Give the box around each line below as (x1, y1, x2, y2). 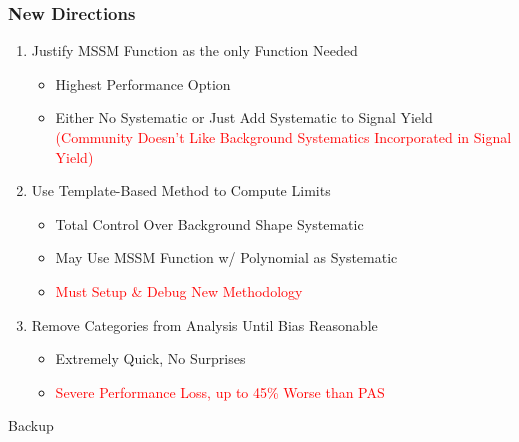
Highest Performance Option (55, 73, 231, 94)
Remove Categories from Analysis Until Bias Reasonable (31, 314, 378, 335)
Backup (8, 415, 54, 436)
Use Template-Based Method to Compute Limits (31, 180, 331, 201)
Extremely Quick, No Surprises (55, 348, 246, 369)
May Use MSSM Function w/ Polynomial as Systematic (55, 247, 398, 268)
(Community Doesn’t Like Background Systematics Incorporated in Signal (55, 127, 512, 147)
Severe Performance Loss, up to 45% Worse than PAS (55, 381, 385, 402)
